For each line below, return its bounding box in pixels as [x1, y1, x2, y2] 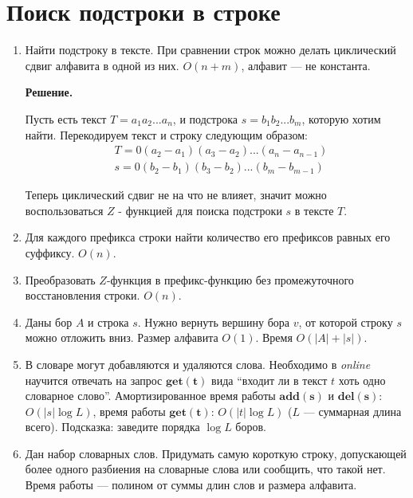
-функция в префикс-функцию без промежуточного [106, 271, 354, 288]
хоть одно [338, 371, 386, 388]
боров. [235, 418, 266, 435]
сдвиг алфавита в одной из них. [25, 57, 179, 73]
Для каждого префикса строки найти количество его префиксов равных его [25, 229, 391, 245]
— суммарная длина [303, 402, 402, 419]
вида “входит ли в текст [211, 371, 328, 388]
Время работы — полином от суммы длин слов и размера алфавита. [25, 476, 357, 493]
